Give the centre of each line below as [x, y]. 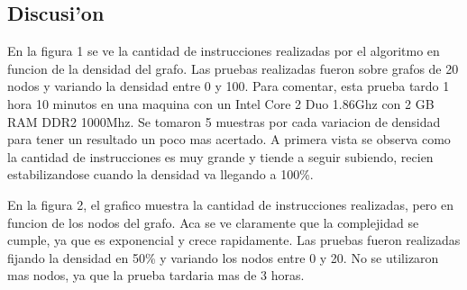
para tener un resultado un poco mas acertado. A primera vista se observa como [229, 139]
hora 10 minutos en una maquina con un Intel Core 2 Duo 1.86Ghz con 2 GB [221, 103]
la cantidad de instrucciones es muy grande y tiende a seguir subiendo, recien [220, 156]
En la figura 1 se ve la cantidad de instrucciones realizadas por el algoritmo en [224, 51]
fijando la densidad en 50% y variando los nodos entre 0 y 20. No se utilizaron [223, 257]
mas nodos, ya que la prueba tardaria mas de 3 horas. [156, 275]
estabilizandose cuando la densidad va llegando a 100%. [160, 174]
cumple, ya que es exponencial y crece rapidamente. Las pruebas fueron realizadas [234, 240]
